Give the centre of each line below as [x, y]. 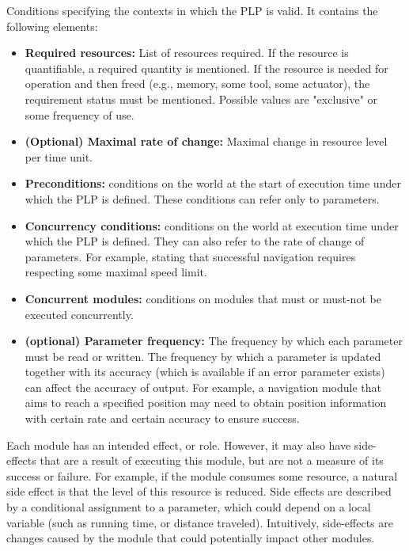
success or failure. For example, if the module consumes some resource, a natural [202, 475]
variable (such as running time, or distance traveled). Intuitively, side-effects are [200, 522]
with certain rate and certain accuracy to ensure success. [162, 418]
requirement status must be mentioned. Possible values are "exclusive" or [201, 99]
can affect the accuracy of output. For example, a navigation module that [203, 387]
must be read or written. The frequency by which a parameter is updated [203, 356]
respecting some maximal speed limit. [116, 272]
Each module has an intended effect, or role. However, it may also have [179, 445]
